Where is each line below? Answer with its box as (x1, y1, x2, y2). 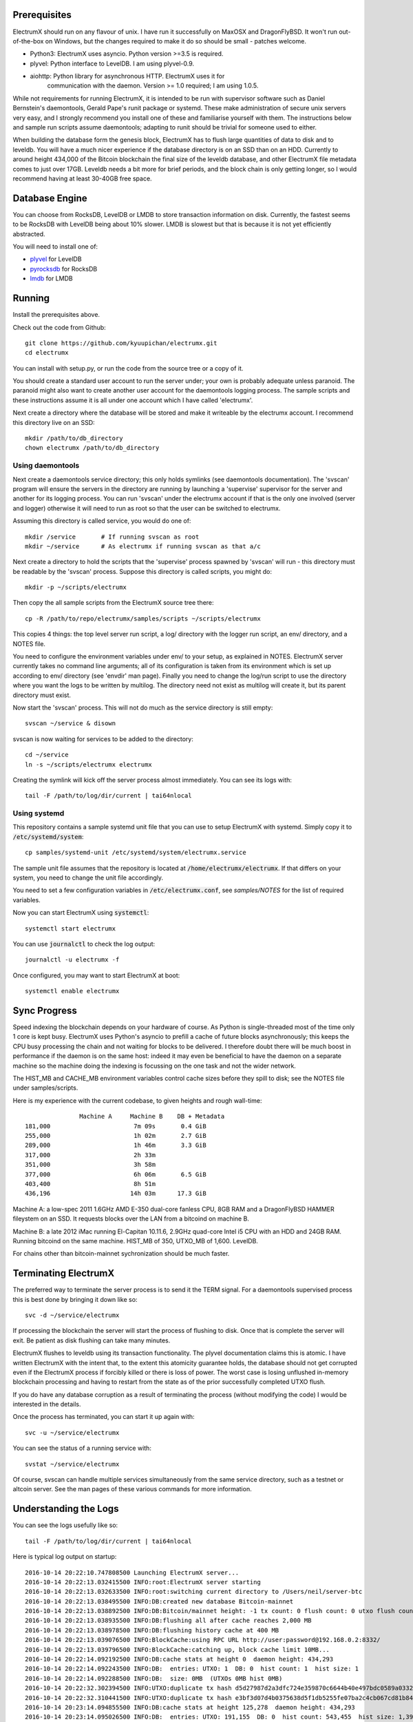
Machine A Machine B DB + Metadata (79, 1112, 225, 1121)
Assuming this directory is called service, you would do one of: (12, 517, 191, 525)
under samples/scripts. (12, 1083, 78, 1092)
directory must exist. (12, 691, 72, 699)
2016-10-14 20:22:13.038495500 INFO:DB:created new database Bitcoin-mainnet (25, 1597, 294, 1605)
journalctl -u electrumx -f (25, 956, 120, 964)
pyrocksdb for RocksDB (30, 264, 98, 273)
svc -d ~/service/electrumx (25, 1311, 120, 1319)
